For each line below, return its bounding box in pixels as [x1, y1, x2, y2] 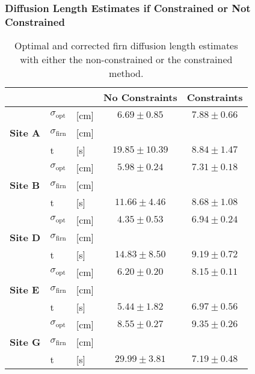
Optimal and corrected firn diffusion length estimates [14, 38, 238, 53]
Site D [10, 230, 41, 245]
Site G [10, 335, 41, 349]
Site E [10, 283, 40, 297]
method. [109, 66, 144, 81]
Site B [10, 178, 40, 192]
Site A [10, 126, 40, 140]
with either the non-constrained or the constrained [20, 52, 233, 67]
